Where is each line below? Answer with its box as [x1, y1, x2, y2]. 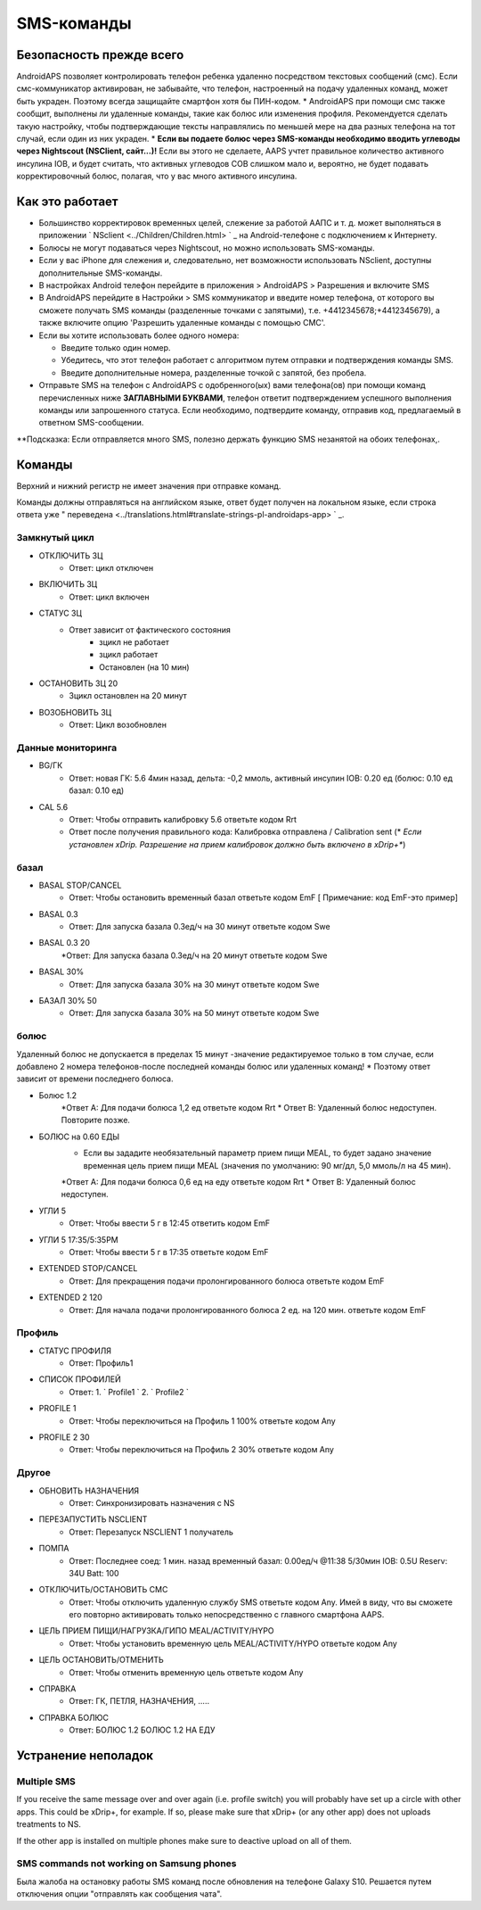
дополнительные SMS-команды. [38, 268, 163, 278]
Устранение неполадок [16, 1749, 154, 1764]
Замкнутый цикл [16, 532, 94, 544]
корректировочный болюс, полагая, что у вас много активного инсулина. [16, 170, 298, 182]
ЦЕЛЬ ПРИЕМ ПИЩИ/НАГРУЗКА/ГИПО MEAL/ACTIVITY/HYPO [38, 1625, 275, 1636]
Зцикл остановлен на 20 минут [69, 690, 187, 701]
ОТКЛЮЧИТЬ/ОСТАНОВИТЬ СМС [38, 1584, 168, 1595]
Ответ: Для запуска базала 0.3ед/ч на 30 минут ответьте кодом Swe [69, 922, 330, 932]
